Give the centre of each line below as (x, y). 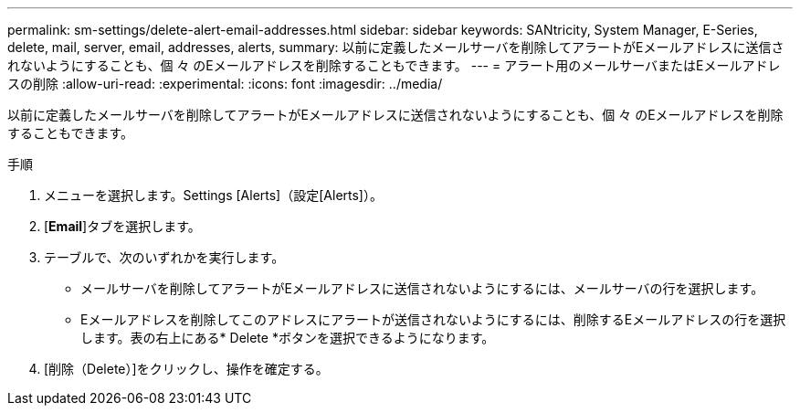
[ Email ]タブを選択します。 (122, 226)
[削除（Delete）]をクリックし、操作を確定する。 (186, 369)
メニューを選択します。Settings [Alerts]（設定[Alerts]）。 (213, 195)
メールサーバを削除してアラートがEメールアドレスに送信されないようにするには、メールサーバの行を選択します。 (422, 288)
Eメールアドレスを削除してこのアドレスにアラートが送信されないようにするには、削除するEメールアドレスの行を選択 (433, 319)
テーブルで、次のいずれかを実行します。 (164, 257)
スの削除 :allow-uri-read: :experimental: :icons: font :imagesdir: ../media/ (225, 84)
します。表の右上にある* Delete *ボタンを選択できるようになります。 (288, 338)
